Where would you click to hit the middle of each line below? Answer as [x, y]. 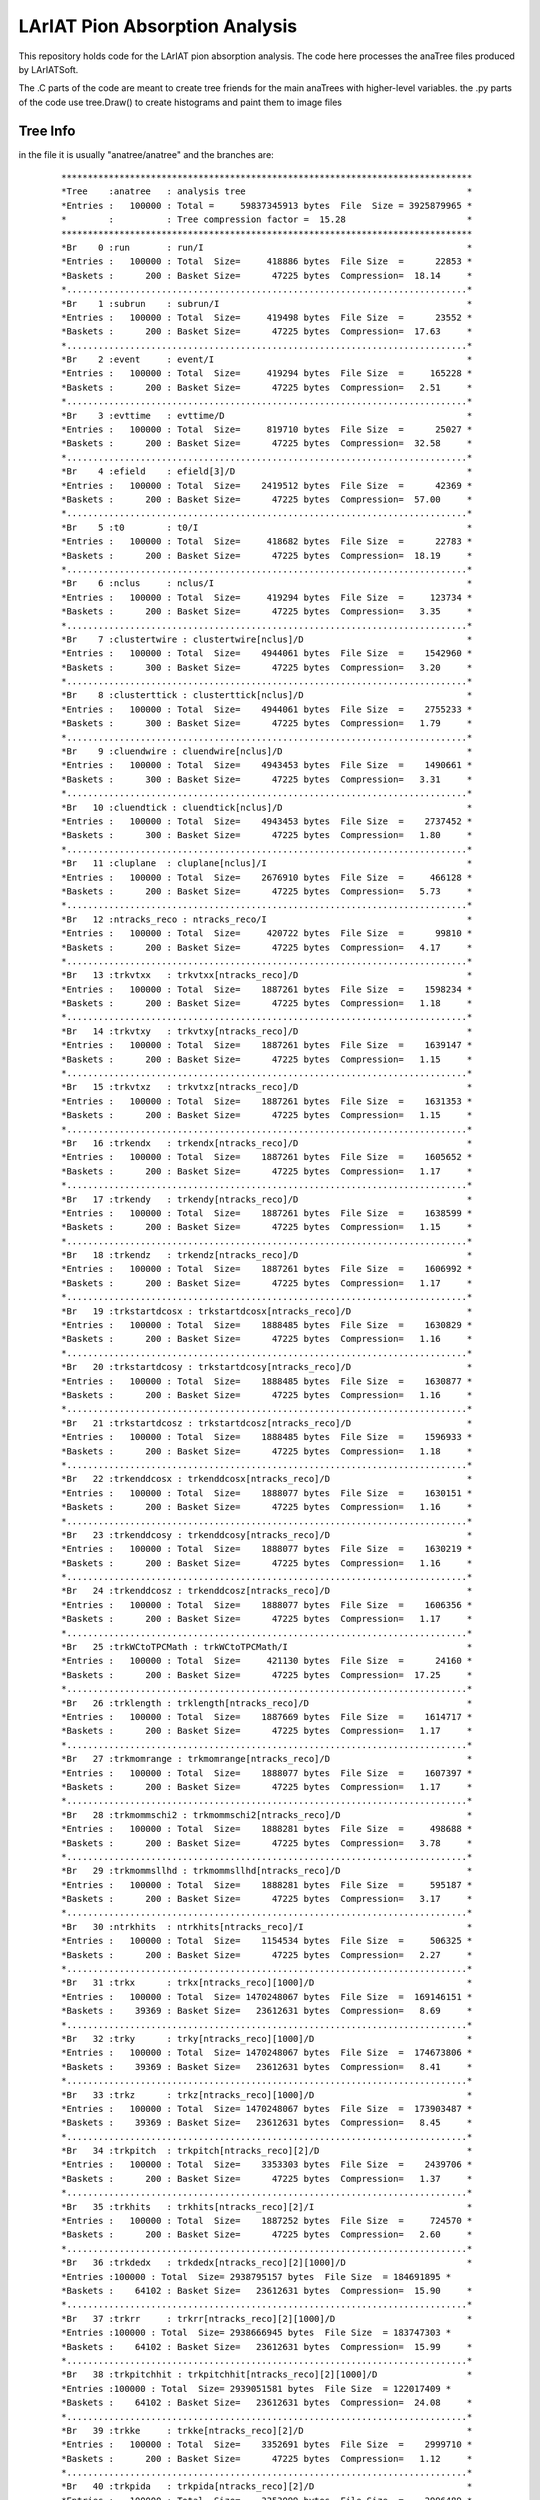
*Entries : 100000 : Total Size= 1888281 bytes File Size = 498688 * [267, 1829]
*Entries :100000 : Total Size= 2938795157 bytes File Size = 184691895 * [256, 2276]
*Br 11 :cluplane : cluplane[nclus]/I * [267, 863]
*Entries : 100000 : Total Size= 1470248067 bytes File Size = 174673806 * [267, 2053]
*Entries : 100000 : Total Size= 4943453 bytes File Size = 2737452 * [267, 821]
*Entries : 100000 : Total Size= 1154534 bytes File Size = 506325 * [267, 1941]
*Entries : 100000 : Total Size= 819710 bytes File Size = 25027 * [267, 429]
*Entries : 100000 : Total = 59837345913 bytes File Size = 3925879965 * [267, 205]
